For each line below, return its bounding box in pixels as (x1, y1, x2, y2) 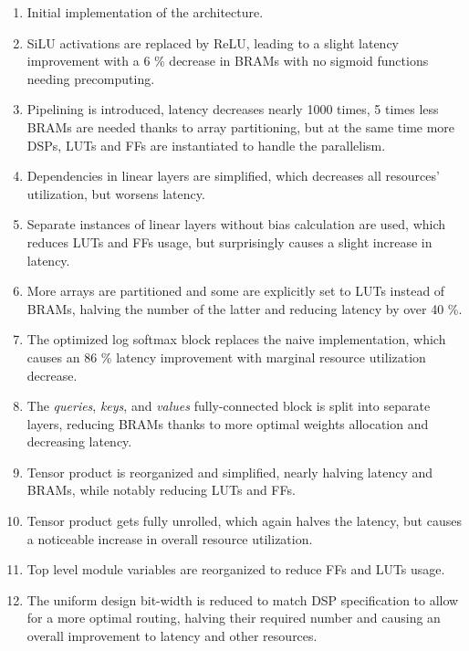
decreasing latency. (26, 432, 132, 451)
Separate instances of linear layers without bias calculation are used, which (26, 215, 446, 234)
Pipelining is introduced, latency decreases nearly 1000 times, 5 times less (26, 100, 439, 119)
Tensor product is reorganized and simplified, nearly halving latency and (26, 462, 433, 481)
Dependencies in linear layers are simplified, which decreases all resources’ (26, 166, 440, 185)
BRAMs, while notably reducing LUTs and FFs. (26, 480, 296, 499)
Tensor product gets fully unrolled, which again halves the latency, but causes (26, 511, 462, 530)
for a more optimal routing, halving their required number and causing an (26, 608, 441, 627)
